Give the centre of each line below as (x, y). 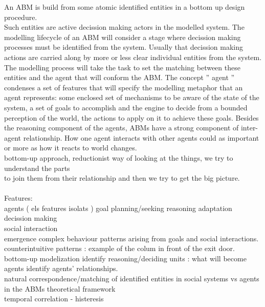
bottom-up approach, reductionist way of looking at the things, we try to (119, 157)
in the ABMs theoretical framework (60, 288)
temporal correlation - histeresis (54, 299)
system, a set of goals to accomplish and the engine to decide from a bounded (126, 107)
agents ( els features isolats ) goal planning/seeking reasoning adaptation (118, 208)
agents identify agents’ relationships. (61, 268)
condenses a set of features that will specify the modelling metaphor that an (124, 87)
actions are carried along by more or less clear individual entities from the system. (133, 57)
